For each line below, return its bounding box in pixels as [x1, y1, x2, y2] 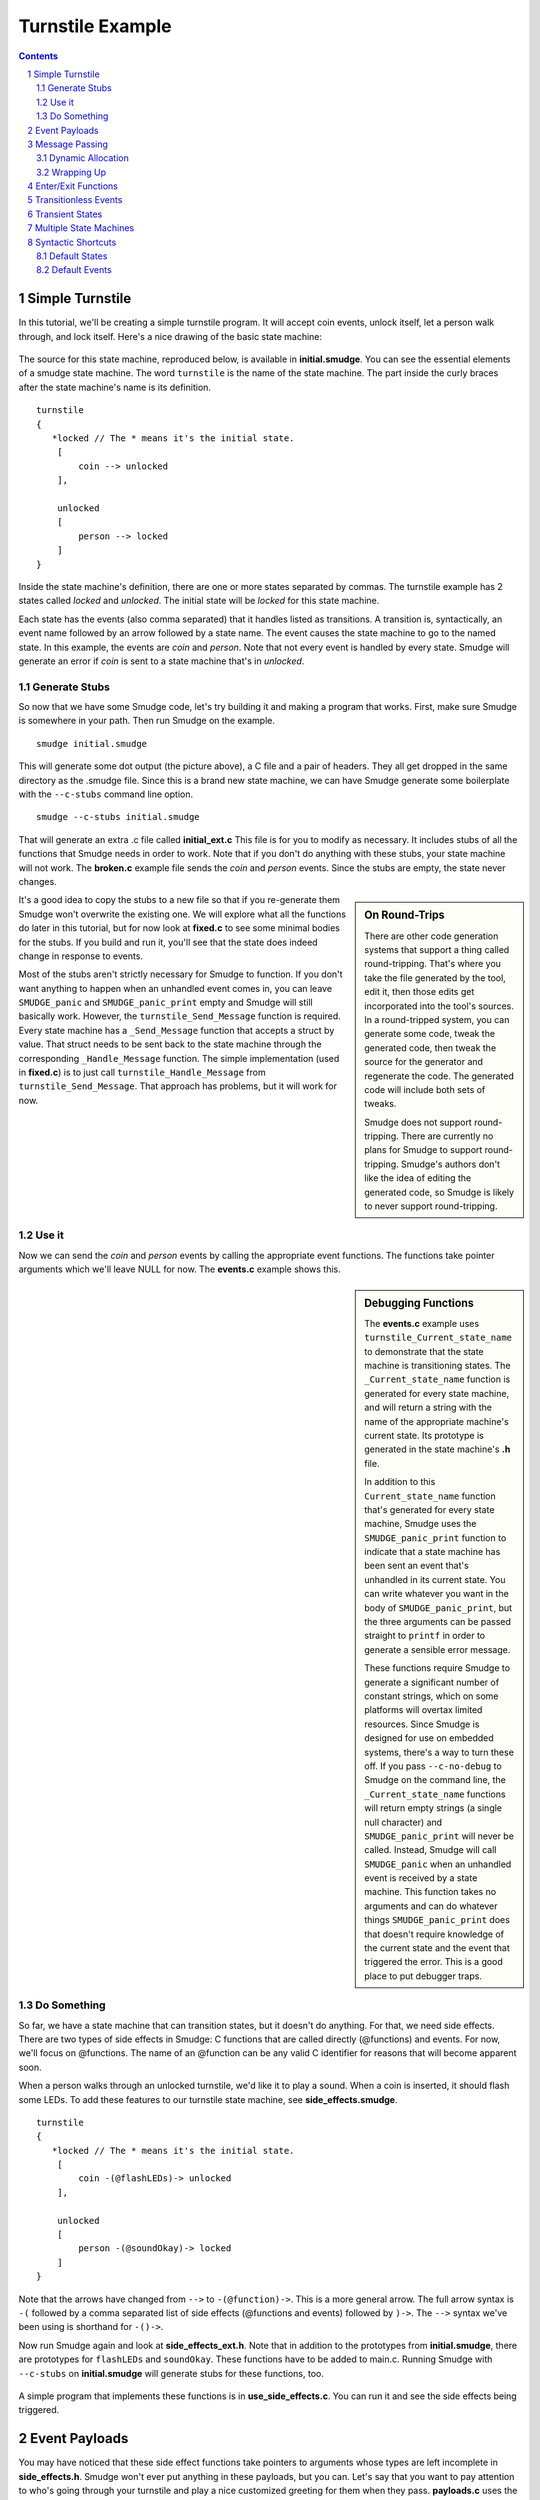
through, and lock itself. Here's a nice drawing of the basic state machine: [18, 330, 323, 342]
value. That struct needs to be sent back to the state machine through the [18, 1038, 322, 1050]
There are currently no [400, 1130, 494, 1142]
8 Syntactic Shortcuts [27, 236, 117, 248]
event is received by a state [364, 1872, 478, 1884]
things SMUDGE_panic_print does [364, 1914, 510, 1926]
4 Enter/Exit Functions [27, 180, 119, 192]
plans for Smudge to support [364, 1144, 483, 1156]
